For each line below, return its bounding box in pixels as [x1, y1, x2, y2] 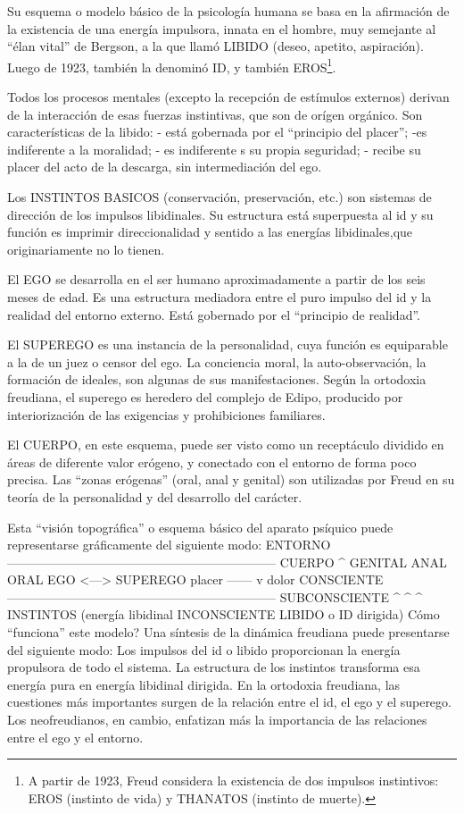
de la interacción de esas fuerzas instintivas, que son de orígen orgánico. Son [7, 105, 423, 123]
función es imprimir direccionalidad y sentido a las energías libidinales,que [7, 222, 413, 241]
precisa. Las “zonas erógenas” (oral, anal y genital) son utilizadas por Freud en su [7, 470, 455, 489]
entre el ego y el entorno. [7, 727, 144, 746]
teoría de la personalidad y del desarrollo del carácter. [7, 487, 302, 506]
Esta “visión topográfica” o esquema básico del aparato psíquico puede [7, 517, 394, 536]
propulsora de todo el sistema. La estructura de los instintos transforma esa [7, 658, 420, 676]
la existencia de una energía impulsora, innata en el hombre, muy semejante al [7, 19, 436, 38]
